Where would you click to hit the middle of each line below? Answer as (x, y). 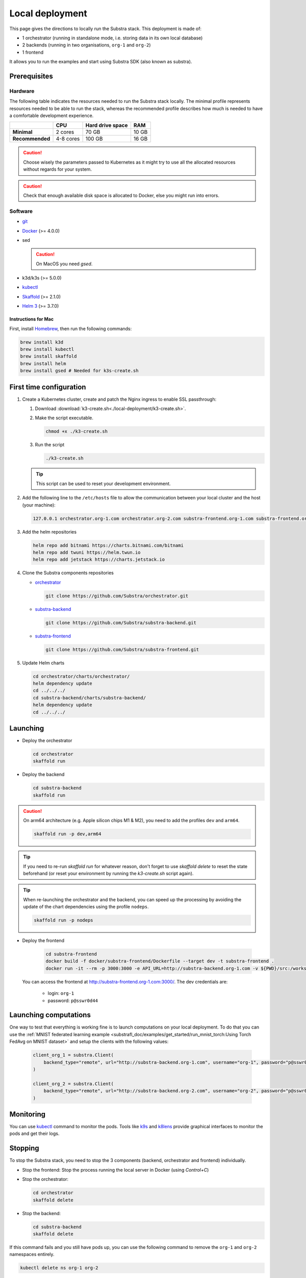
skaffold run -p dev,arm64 (68, 834)
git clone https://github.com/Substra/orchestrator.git (117, 596)
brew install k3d (42, 342)
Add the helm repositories (49, 532)
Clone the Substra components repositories (68, 573)
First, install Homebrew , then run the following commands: (71, 328)
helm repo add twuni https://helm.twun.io (87, 552)
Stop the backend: (42, 1213)
